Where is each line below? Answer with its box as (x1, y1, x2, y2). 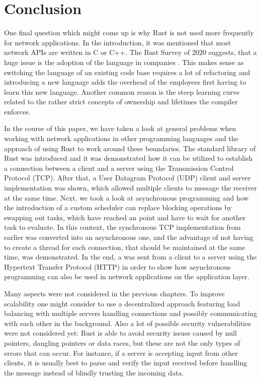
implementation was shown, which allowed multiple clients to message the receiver (4, 182, 257, 193)
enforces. (4, 106, 31, 116)
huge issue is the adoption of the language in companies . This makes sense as (4, 56, 244, 67)
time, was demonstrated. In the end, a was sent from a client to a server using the (4, 251, 257, 262)
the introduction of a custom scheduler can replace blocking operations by (4, 202, 232, 213)
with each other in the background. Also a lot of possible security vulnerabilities (4, 317, 251, 328)
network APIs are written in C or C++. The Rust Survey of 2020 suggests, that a (4, 47, 257, 57)
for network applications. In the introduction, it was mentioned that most (4, 37, 231, 47)
